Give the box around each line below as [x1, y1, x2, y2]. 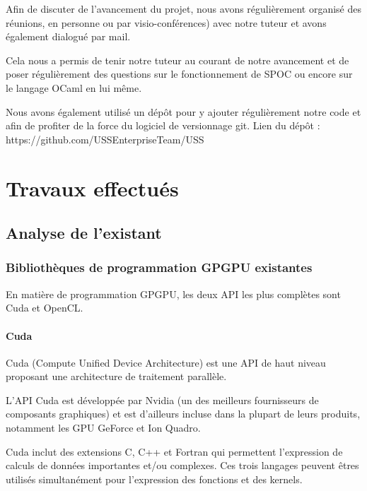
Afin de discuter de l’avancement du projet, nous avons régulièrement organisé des [6, 1, 362, 16]
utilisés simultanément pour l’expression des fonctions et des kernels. [6, 471, 303, 486]
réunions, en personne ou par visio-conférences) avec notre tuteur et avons [6, 15, 327, 30]
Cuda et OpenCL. [6, 300, 83, 315]
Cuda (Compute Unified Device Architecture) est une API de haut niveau [6, 355, 326, 369]
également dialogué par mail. [6, 29, 131, 44]
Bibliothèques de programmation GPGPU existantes [6, 259, 313, 276]
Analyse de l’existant [6, 222, 162, 244]
